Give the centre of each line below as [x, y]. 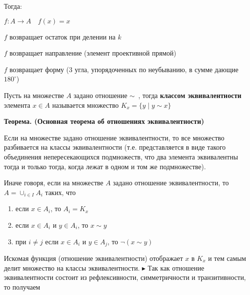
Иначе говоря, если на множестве [54, 183]
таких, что [60, 192]
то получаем [22, 286]
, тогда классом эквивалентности [190, 95]
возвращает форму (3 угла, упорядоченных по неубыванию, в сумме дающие [124, 69]
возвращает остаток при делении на [62, 36]
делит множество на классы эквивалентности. [72, 267]
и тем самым [227, 258]
